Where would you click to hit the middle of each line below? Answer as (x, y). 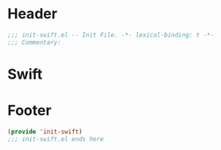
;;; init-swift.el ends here (56, 139)
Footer (30, 111)
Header (32, 14)
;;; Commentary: (34, 42)
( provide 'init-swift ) (45, 132)
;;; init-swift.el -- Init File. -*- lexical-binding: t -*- (111, 35)
